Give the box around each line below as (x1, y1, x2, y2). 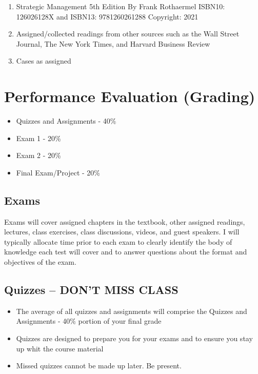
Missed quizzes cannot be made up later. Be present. (16, 360, 182, 371)
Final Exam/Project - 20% (16, 167, 100, 178)
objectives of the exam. (4, 257, 76, 267)
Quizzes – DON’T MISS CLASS (4, 282, 178, 298)
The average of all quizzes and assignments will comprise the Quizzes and (16, 305, 247, 316)
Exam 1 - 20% (16, 132, 61, 143)
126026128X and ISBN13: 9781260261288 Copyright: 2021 (16, 11, 199, 22)
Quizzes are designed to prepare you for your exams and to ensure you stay (16, 333, 253, 344)
